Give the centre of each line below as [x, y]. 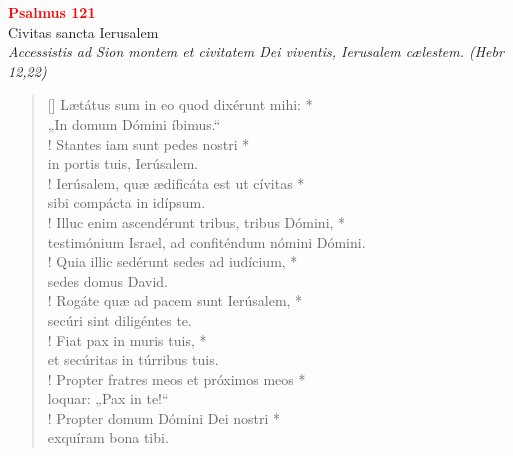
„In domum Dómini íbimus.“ [134, 123]
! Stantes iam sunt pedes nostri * [148, 143]
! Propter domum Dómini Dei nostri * [163, 417]
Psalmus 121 [52, 12]
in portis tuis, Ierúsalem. [123, 163]
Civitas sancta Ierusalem [83, 31]
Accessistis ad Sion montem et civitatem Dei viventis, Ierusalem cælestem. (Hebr [256, 51]
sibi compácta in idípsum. [126, 202]
